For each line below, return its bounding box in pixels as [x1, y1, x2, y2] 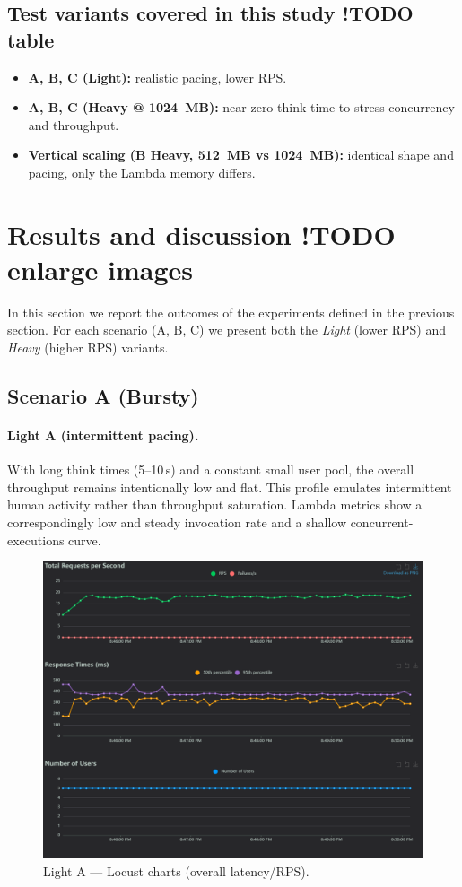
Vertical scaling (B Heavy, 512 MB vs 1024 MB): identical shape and [28, 145, 454, 164]
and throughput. [28, 115, 119, 134]
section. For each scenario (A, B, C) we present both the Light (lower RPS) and [7, 320, 447, 339]
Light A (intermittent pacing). [7, 426, 199, 445]
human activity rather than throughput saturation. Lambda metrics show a [7, 495, 423, 514]
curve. [68, 530, 101, 549]
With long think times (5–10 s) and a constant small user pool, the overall [7, 460, 414, 479]
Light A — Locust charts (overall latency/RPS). [43, 862, 309, 881]
